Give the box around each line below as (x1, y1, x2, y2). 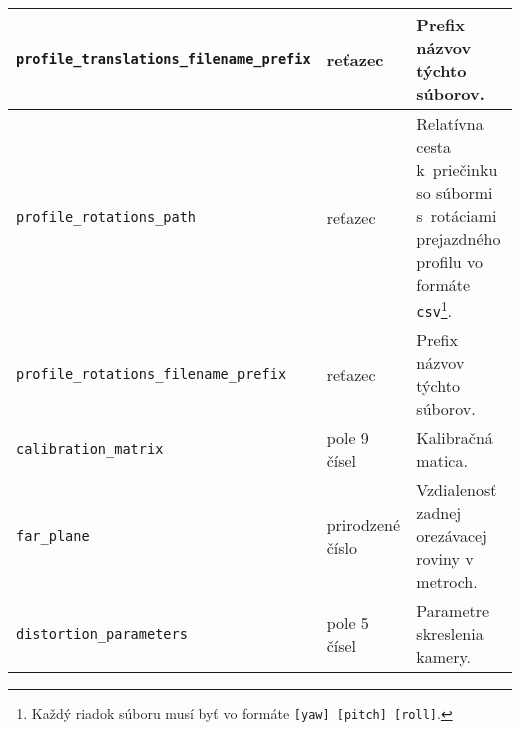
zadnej (416, 501, 462, 525)
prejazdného (416, 227, 501, 250)
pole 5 (326, 610, 369, 634)
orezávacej (416, 524, 488, 548)
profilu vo (416, 250, 484, 273)
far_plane (16, 527, 90, 544)
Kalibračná (416, 426, 493, 450)
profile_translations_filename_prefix (16, 51, 311, 67)
